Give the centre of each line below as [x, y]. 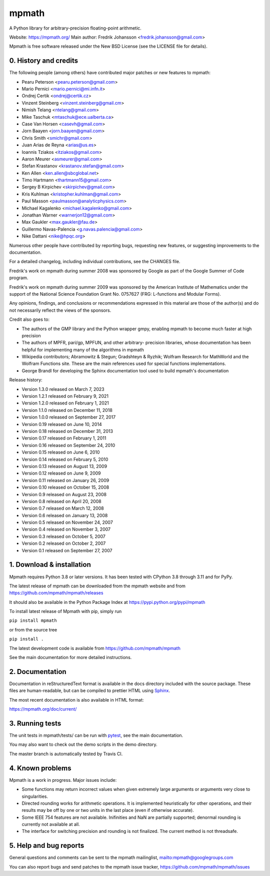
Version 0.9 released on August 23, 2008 [64, 494]
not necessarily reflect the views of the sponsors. [60, 310]
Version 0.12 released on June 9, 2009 [61, 473]
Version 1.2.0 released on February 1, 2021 [65, 403]
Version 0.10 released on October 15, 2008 [65, 487]
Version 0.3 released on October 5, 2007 [64, 536]
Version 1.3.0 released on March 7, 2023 [63, 389]
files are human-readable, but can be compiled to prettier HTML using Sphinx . [89, 691]
